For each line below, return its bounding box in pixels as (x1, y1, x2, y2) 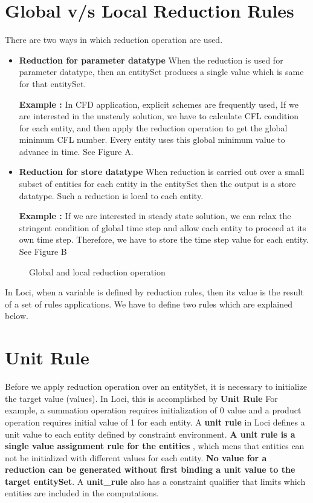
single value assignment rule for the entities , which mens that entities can (5, 439, 305, 452)
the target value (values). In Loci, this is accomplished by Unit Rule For (5, 392, 278, 404)
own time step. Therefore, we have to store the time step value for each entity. (19, 233, 309, 246)
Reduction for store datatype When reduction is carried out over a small (19, 165, 305, 178)
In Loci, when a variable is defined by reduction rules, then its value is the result (5, 286, 304, 298)
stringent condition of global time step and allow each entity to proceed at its (19, 221, 306, 234)
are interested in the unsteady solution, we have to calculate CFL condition (19, 110, 299, 122)
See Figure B (19, 245, 67, 258)
